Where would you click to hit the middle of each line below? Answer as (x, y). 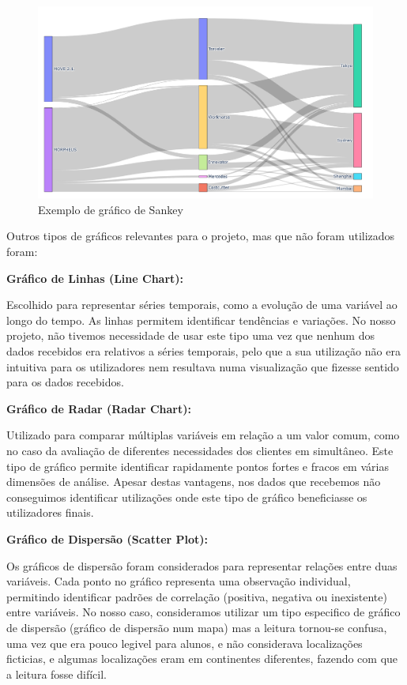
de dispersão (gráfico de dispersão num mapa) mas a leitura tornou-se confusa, (197, 627)
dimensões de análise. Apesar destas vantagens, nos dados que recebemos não (194, 482)
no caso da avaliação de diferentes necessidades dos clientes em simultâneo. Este (200, 450)
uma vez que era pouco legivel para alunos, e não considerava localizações (185, 643)
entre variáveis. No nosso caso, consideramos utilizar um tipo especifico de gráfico (203, 612)
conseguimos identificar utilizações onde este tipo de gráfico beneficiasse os (187, 497)
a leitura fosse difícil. (57, 674)
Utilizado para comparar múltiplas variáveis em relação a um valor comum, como (203, 435)
